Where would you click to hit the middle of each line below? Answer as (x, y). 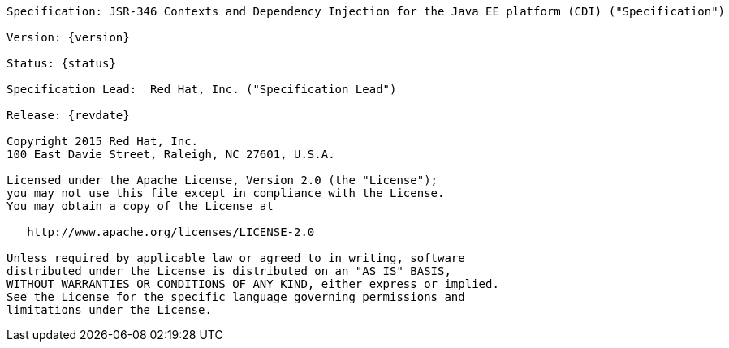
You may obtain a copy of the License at (140, 206)
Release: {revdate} (68, 115)
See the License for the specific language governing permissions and (236, 297)
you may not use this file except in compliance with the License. (226, 193)
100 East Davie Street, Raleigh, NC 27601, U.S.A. (171, 154)
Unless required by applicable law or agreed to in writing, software (236, 258)
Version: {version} (68, 37)
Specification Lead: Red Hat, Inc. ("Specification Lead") (202, 89)
